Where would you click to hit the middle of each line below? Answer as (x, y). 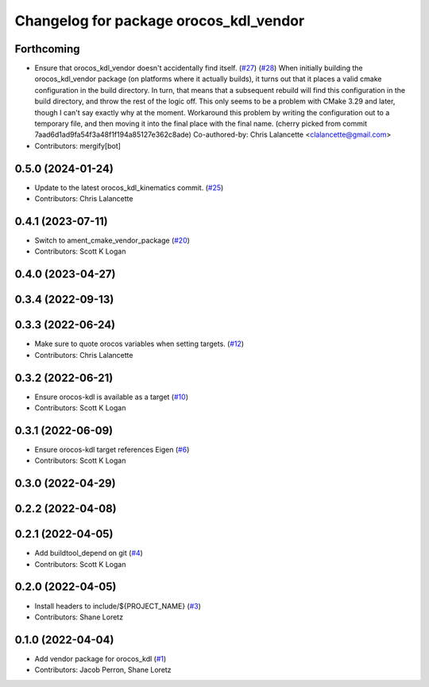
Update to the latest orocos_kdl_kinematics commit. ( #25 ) (129, 188)
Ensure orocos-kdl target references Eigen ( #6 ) (112, 449)
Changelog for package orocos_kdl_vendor (160, 21)
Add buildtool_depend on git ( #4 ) (89, 553)
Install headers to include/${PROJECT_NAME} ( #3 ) (118, 606)
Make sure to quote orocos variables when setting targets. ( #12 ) (139, 344)
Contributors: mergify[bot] (77, 146)
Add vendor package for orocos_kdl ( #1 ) (100, 658)
